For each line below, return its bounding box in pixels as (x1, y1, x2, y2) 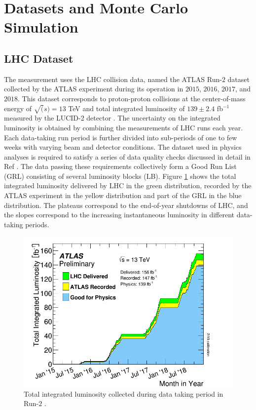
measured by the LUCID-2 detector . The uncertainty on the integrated (4, 113, 220, 123)
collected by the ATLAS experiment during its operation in (4, 83, 183, 94)
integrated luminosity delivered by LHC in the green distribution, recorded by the (4, 180, 252, 191)
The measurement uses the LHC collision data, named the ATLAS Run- (4, 74, 222, 84)
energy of (4, 103, 32, 113)
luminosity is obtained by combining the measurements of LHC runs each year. (4, 122, 243, 132)
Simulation (4, 17, 78, 37)
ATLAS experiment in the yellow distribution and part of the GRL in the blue (4, 190, 242, 201)
